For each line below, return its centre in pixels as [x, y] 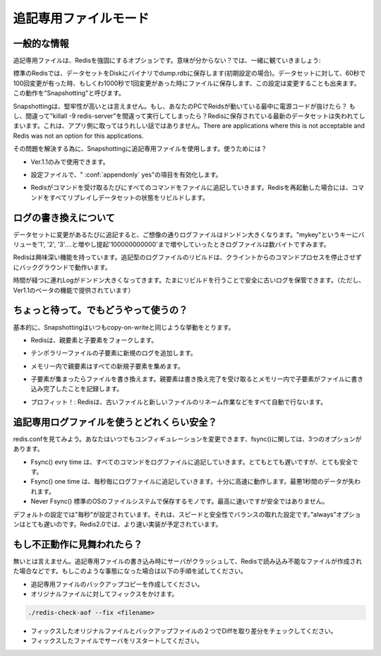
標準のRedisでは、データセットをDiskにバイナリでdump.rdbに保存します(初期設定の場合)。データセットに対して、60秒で [189, 73]
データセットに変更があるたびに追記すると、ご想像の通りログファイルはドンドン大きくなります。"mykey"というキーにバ [189, 234]
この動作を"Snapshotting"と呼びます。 [69, 93]
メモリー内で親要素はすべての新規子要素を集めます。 [108, 366]
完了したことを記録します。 [83, 389]
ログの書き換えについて [64, 218]
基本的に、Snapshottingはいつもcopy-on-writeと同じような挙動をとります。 [124, 327]
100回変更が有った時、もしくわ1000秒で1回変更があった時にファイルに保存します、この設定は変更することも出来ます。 [187, 83]
